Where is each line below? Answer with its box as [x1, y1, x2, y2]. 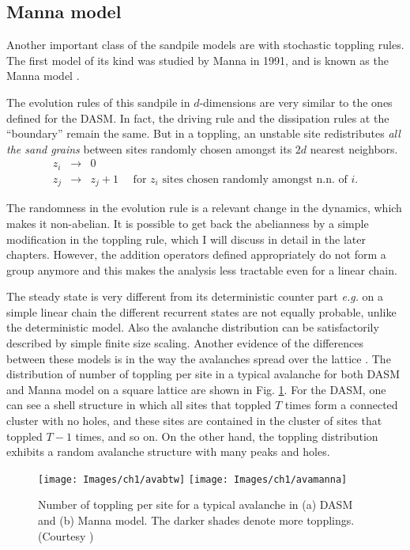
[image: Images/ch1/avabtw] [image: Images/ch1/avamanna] [38, 473, 348, 485]
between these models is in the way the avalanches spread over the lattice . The [6, 350, 391, 366]
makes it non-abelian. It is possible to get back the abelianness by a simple [6, 214, 369, 231]
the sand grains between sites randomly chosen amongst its [6, 140, 292, 157]
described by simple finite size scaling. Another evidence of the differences [6, 335, 363, 351]
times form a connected [284, 396, 398, 413]
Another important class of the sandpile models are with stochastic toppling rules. [6, 36, 404, 53]
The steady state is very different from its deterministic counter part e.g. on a [6, 288, 384, 305]
